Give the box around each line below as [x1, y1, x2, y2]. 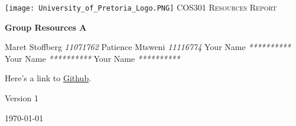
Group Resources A [5, 21, 87, 33]
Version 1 [5, 92, 38, 104]
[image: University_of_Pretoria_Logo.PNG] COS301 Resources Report [5, 1, 277, 13]
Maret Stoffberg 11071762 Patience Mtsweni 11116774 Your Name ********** [5, 41, 291, 53]
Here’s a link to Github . [5, 72, 92, 84]
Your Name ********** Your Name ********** [5, 52, 180, 64]
